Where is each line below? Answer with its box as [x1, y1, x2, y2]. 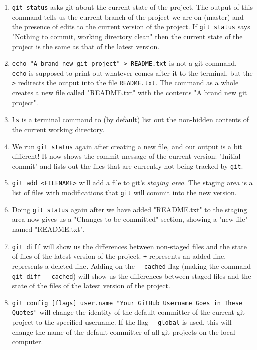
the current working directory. [12, 124, 105, 134]
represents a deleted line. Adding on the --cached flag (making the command [12, 260, 251, 271]
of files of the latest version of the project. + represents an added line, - [12, 251, 232, 261]
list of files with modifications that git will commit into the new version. [12, 187, 237, 198]
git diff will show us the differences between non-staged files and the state [12, 241, 247, 251]
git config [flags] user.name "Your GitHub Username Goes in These [12, 299, 242, 307]
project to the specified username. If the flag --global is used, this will [12, 317, 232, 327]
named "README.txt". [12, 223, 85, 234]
